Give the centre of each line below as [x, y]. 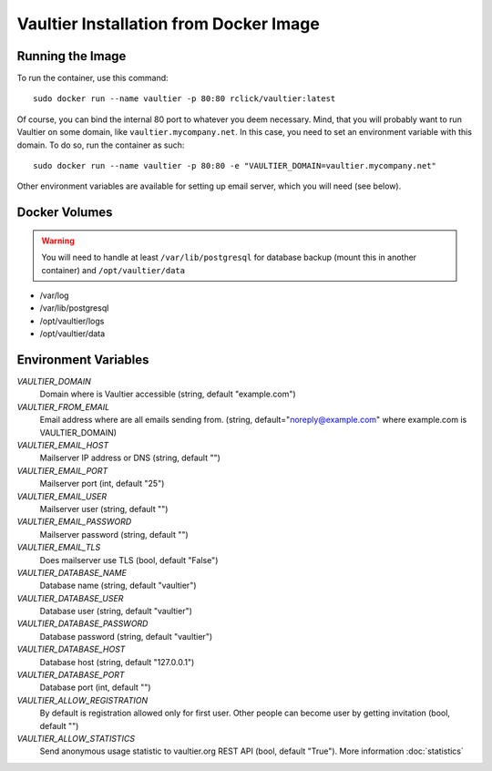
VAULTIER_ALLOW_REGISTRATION [82, 700]
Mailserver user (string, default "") [104, 509]
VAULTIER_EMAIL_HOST [63, 446]
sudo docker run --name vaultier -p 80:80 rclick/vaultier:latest [184, 99]
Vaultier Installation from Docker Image [169, 24]
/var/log [54, 295]
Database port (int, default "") [95, 687]
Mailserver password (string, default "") [114, 534]
